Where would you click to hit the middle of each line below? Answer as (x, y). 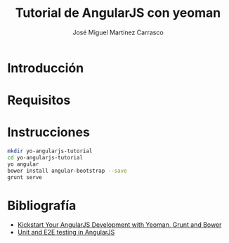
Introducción (46, 68)
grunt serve (25, 177)
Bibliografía (42, 205)
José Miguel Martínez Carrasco (118, 32)
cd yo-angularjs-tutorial (45, 157)
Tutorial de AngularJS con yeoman (118, 13)
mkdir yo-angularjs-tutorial (50, 151)
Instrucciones (48, 132)
